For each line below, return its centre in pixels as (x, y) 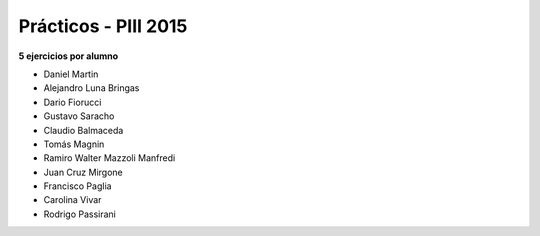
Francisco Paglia (77, 186)
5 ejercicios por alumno (68, 56)
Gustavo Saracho (79, 116)
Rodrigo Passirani (80, 214)
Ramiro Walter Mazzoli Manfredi (109, 158)
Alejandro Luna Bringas (91, 88)
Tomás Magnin (74, 144)
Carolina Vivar (72, 200)
